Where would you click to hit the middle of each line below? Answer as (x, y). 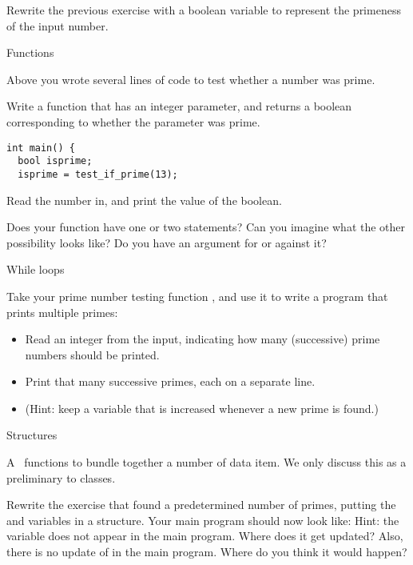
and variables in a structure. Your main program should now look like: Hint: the (203, 520)
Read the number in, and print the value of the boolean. (144, 200)
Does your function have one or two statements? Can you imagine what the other (206, 227)
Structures (32, 435)
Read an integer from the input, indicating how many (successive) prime (203, 339)
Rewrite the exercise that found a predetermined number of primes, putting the (201, 505)
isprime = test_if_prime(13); (98, 174)
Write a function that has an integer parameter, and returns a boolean (179, 106)
